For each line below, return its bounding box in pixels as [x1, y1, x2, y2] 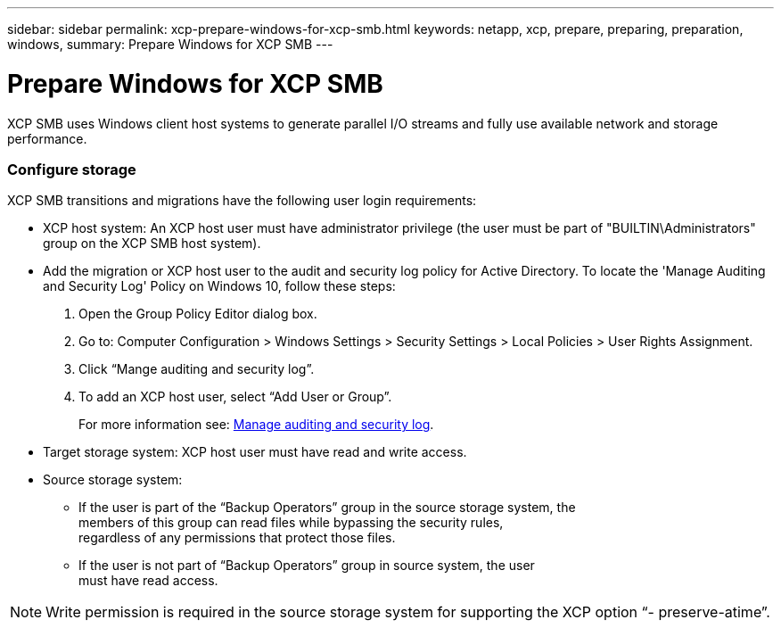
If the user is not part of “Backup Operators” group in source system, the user [78, 558, 535, 574]
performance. [7, 130, 87, 146]
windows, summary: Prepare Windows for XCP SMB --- [7, 37, 333, 52]
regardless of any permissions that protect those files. [78, 530, 396, 546]
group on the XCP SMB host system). [43, 235, 261, 252]
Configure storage [7, 160, 136, 178]
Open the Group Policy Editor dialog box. [78, 306, 317, 322]
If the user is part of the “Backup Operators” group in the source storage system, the [78, 500, 576, 516]
